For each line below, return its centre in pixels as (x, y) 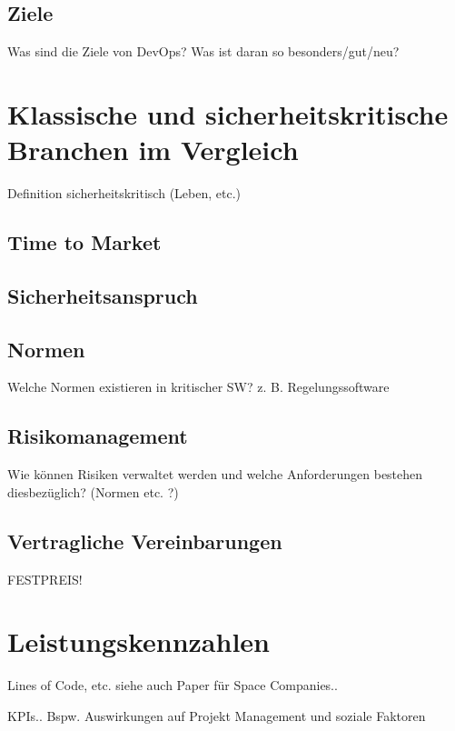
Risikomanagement (98, 436)
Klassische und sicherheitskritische (228, 113)
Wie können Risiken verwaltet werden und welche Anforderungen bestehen (215, 474)
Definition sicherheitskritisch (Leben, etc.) (124, 193)
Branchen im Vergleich (153, 150)
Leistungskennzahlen (138, 641)
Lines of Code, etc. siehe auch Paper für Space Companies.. (173, 685)
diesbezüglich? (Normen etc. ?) (93, 491)
